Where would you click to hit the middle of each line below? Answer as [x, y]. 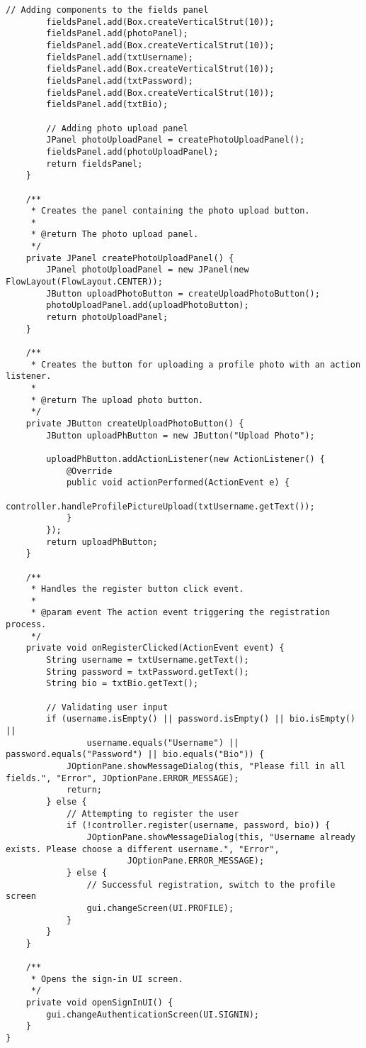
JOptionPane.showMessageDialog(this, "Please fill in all [206, 766]
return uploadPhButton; [102, 542]
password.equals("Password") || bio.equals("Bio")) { [135, 755]
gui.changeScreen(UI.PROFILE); [160, 908]
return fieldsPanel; [95, 164]
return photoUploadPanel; [107, 318]
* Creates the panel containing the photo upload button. [170, 211]
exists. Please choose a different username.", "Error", [143, 849]
